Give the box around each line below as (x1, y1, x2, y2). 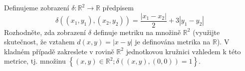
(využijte (193, 27, 220, 37)
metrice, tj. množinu (4, 56, 66, 66)
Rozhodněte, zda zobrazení (4, 27, 86, 37)
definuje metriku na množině (93, 27, 181, 37)
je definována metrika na (135, 36, 211, 47)
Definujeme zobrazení (4, 2, 69, 12)
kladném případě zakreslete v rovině (4, 46, 114, 56)
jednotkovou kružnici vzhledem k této (126, 46, 241, 56)
